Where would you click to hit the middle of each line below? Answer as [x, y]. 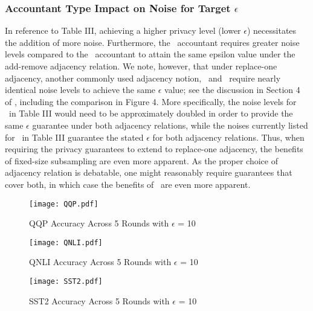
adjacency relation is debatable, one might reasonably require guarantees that [149, 172]
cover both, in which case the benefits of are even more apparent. [128, 184]
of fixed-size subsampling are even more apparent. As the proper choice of [141, 160]
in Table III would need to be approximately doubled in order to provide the [151, 113]
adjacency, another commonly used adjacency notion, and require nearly [143, 78]
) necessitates [272, 30]
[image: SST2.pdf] [66, 282]
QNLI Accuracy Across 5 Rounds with [100, 262]
